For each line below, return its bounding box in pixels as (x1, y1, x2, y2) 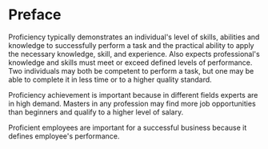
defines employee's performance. (8, 131, 120, 141)
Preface (8, 6, 62, 24)
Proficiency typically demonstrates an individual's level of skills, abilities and (8, 32, 260, 42)
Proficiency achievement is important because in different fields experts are (8, 90, 258, 99)
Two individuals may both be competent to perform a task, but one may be (8, 66, 254, 75)
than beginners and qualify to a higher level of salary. (8, 107, 184, 117)
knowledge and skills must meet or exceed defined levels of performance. (8, 58, 253, 67)
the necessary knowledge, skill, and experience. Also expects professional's (8, 49, 260, 58)
